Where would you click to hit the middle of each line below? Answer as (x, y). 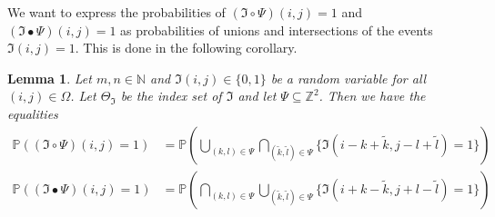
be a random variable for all (349, 78)
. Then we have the (372, 96)
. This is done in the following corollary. (186, 48)
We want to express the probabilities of (116, 12)
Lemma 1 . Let (50, 78)
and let (257, 96)
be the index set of (171, 96)
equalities (33, 113)
